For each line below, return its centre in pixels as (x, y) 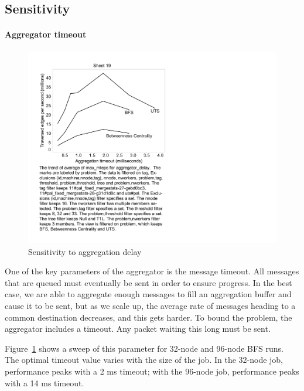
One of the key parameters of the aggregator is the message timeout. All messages (152, 271)
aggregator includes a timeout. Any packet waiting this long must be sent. (138, 329)
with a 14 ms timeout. (45, 382)
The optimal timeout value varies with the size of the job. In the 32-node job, (144, 360)
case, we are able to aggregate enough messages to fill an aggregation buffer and (148, 294)
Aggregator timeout (46, 34)
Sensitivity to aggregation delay (85, 251)
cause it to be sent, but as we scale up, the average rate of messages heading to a (150, 306)
